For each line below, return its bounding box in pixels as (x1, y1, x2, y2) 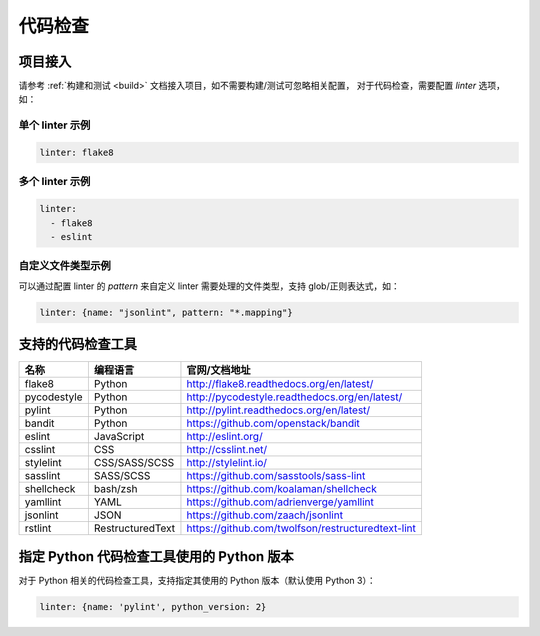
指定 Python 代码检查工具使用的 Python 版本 (18, 548, 294, 565)
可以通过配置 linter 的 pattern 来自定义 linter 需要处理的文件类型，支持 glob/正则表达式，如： (18, 280, 400, 292)
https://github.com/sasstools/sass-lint (186, 469, 366, 483)
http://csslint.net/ (186, 443, 268, 457)
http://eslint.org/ (186, 430, 264, 444)
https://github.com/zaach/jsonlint (186, 508, 344, 522)
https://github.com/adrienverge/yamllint (186, 495, 374, 509)
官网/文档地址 (186, 363, 251, 377)
